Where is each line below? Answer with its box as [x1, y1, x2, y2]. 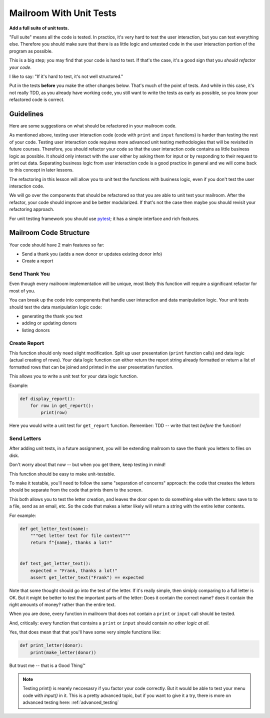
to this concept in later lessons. [9, 167, 74, 173]
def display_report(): [19, 395, 75, 401]
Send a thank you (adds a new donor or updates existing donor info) [21, 250, 162, 257]
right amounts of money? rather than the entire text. [9, 601, 116, 607]
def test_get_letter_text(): [19, 560, 91, 566]
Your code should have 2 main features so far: [9, 241, 104, 247]
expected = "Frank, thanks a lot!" [30, 567, 117, 573]
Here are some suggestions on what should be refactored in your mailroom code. [9, 122, 177, 128]
